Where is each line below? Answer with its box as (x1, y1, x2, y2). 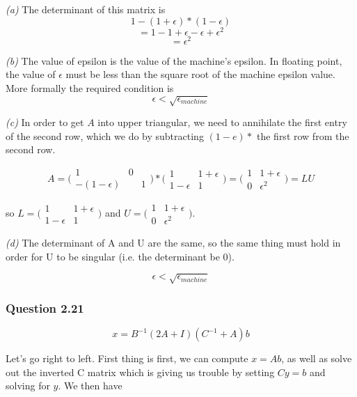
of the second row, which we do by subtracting (6, 128, 204, 143)
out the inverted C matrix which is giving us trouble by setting (6, 364, 275, 379)
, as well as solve (281, 351, 352, 366)
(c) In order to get (6, 115, 84, 130)
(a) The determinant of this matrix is (6, 2, 166, 16)
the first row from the (256, 128, 349, 143)
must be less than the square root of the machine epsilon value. (65, 67, 335, 81)
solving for (6, 378, 50, 393)
